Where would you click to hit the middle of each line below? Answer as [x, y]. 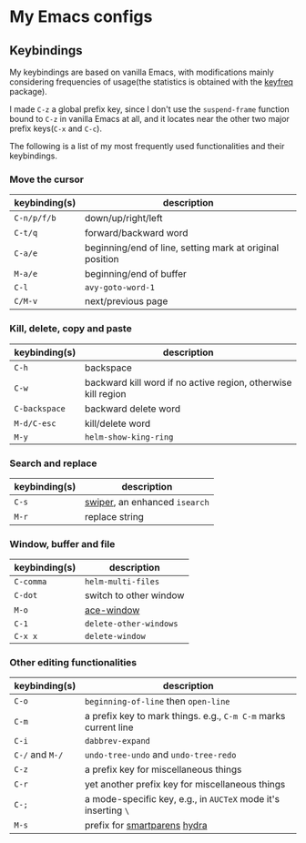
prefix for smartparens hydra [146, 826]
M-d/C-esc [35, 423]
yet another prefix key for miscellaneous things [185, 785]
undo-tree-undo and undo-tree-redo [161, 755]
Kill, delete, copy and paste [71, 329]
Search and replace [53, 463]
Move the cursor [47, 179]
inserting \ [107, 810]
